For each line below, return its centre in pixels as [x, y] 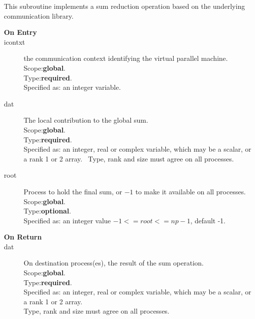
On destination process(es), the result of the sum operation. [114, 263]
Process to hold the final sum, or [73, 191]
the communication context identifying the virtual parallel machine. [126, 58]
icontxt [15, 41]
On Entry [20, 32]
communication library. [39, 15]
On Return [23, 237]
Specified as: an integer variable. [72, 87]
